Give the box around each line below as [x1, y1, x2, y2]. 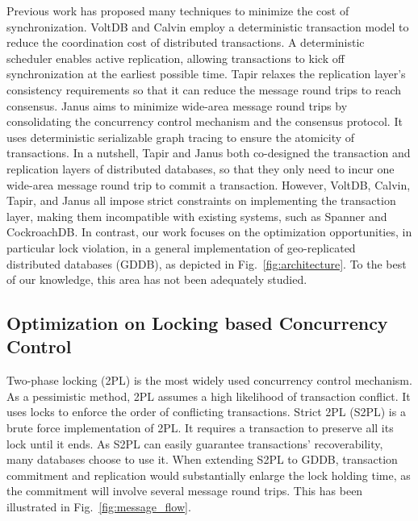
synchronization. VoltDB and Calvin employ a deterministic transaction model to [6, 18, 409, 35]
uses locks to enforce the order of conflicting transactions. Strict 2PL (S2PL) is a [6, 403, 406, 420]
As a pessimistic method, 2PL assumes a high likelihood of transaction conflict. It [6, 387, 411, 404]
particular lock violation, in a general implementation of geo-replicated [6, 239, 356, 256]
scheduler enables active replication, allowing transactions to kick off [6, 49, 345, 66]
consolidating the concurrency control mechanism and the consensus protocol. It [6, 113, 403, 130]
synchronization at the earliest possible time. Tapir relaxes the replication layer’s [6, 65, 406, 82]
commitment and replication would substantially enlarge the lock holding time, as [6, 466, 411, 483]
